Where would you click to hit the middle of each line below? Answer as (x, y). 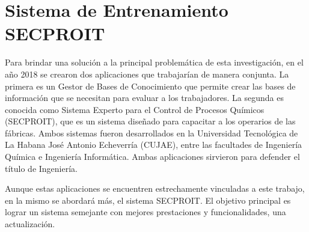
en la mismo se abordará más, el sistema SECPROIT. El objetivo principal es (148, 200)
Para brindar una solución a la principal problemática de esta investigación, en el (154, 62)
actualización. (30, 224)
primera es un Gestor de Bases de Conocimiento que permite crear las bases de (150, 86)
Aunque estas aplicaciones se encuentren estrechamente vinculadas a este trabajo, (155, 188)
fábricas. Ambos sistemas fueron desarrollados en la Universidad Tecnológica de (151, 133)
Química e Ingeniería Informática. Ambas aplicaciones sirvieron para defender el (152, 157)
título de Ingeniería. (41, 168)
